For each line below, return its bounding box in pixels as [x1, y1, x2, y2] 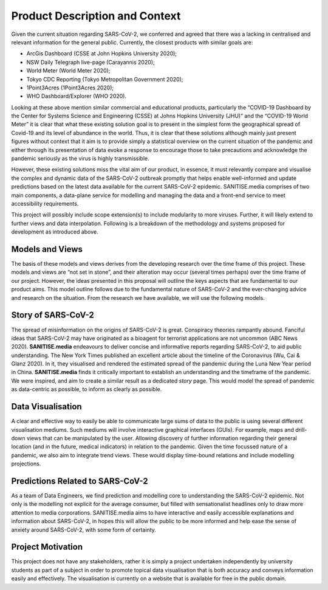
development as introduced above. [11, 228, 98, 235]
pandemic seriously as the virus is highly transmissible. [11, 155, 149, 162]
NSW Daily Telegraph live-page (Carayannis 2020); [26, 58, 155, 66]
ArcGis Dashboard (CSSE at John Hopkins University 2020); [26, 50, 177, 57]
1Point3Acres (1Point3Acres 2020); [26, 84, 114, 91]
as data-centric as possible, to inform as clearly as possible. [11, 386, 162, 393]
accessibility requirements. [11, 200, 79, 207]
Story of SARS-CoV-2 [11, 310, 94, 321]
